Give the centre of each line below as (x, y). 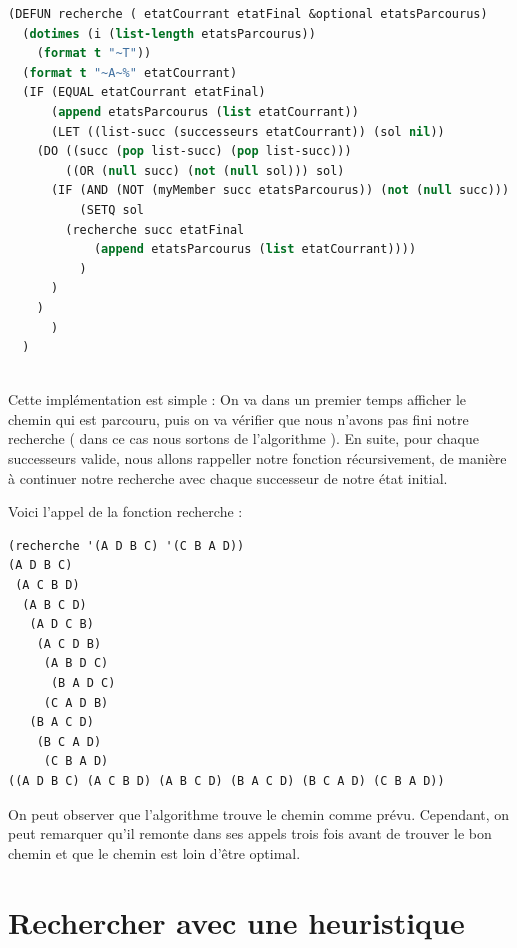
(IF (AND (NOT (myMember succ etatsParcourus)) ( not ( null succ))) (280, 190)
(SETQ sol (112, 209)
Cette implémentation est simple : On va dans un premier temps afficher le (237, 399)
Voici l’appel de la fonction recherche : (125, 511)
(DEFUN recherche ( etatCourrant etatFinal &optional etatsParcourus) (248, 14)
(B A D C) (83, 683)
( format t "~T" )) (94, 53)
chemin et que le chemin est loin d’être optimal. (154, 852)
